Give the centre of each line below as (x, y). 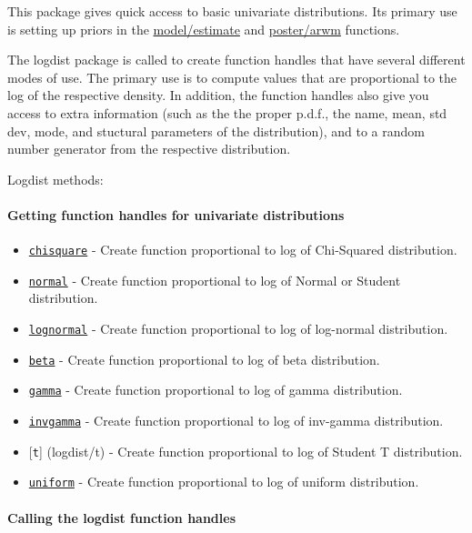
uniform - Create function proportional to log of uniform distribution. (224, 482)
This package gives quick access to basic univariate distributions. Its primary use (232, 11)
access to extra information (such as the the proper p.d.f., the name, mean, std (227, 112)
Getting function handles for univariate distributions (176, 214)
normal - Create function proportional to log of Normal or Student (215, 280)
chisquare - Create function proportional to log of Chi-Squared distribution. (243, 250)
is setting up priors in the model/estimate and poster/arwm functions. (204, 29)
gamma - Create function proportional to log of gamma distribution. (216, 390)
